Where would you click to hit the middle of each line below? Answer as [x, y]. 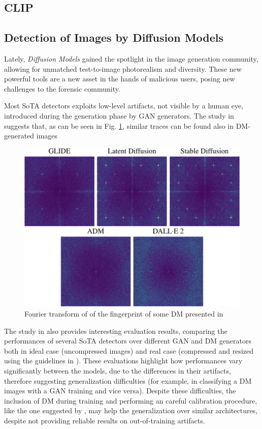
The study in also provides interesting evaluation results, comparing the [116, 331]
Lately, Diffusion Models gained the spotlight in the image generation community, [131, 58]
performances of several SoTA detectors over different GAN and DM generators [128, 341]
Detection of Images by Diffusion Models [114, 37]
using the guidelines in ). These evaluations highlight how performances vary [123, 361]
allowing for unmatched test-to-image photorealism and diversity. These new [123, 68]
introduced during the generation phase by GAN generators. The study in [119, 115]
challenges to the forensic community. [62, 88]
